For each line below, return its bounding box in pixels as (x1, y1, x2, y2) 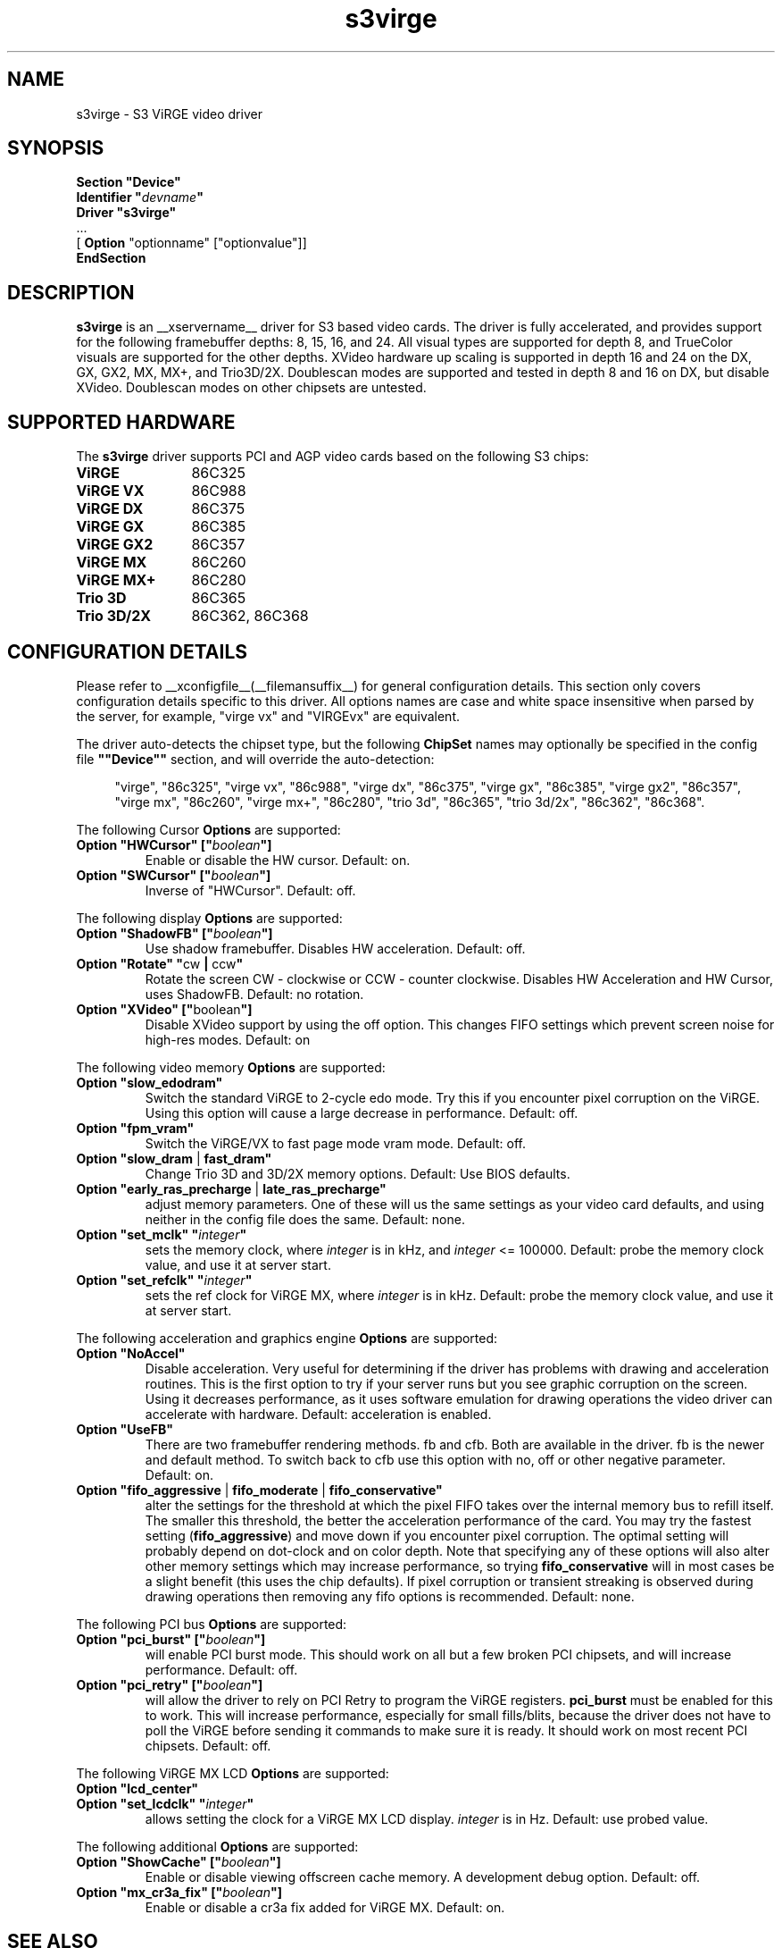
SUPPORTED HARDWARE (7, 410, 236, 433)
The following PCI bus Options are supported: (76, 1616, 347, 1632)
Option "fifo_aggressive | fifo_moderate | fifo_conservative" (76, 1482, 443, 1498)
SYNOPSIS (7, 137, 104, 160)
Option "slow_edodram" (76, 1074, 223, 1090)
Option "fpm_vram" (76, 1120, 195, 1136)
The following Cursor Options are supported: (76, 821, 341, 837)
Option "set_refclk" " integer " (76, 1272, 253, 1288)
